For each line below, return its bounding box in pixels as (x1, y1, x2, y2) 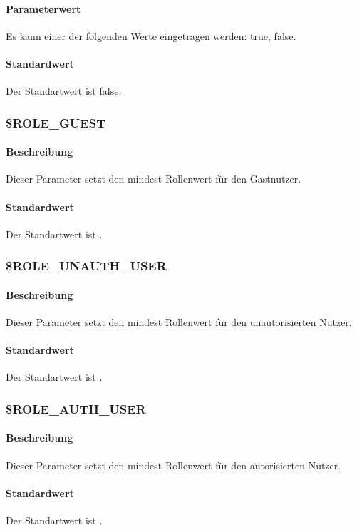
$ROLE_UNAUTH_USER (6, 257, 167, 275)
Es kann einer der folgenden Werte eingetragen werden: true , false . (6, 28, 296, 43)
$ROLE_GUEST (6, 113, 106, 131)
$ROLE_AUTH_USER (6, 399, 146, 417)
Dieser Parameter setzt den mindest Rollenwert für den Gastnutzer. (6, 171, 301, 186)
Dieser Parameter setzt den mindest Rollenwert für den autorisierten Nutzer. (6, 457, 341, 472)
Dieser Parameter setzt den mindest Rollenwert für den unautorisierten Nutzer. (6, 315, 352, 330)
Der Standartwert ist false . (6, 83, 122, 98)
